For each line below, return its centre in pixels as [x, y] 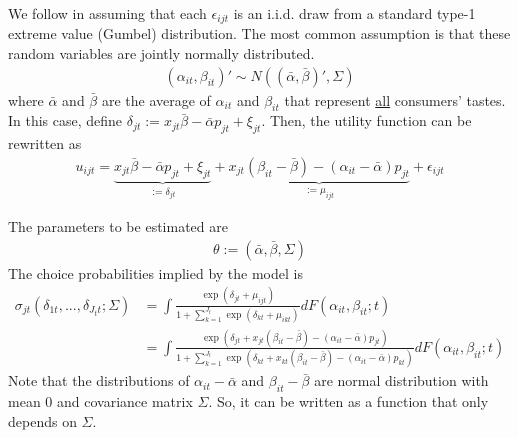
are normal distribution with [401, 380]
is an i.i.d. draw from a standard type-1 [354, 13]
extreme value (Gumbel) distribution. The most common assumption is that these [259, 33]
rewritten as [45, 143]
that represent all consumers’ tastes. [395, 99]
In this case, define [65, 120]
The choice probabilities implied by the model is [155, 272]
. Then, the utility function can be [366, 120]
